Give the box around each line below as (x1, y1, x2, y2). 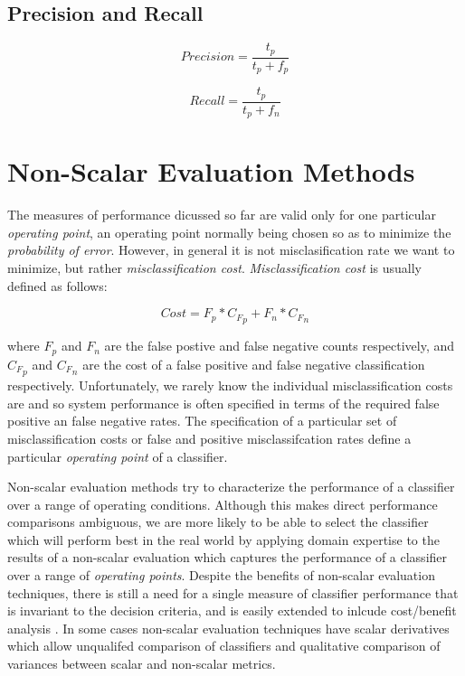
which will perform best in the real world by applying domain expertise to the (7, 530, 440, 549)
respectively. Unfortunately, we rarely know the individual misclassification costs (7, 376, 453, 395)
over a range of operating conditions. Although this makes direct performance (7, 494, 438, 513)
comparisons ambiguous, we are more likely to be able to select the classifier (7, 512, 429, 531)
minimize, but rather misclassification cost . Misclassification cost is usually (7, 258, 422, 277)
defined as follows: (7, 276, 108, 295)
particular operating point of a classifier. (7, 446, 228, 465)
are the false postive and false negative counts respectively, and (104, 336, 455, 355)
